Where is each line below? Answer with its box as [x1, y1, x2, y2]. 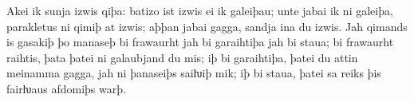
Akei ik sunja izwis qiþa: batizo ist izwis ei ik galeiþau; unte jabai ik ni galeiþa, [6, 2, 393, 18]
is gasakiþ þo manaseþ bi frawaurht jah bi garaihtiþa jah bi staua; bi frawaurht [6, 33, 394, 50]
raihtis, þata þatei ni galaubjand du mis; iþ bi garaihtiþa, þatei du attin [6, 49, 358, 65]
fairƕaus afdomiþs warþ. [6, 80, 126, 96]
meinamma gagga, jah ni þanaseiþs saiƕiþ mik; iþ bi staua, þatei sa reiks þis [6, 65, 381, 81]
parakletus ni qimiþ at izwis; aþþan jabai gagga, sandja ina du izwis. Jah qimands [6, 18, 408, 34]
